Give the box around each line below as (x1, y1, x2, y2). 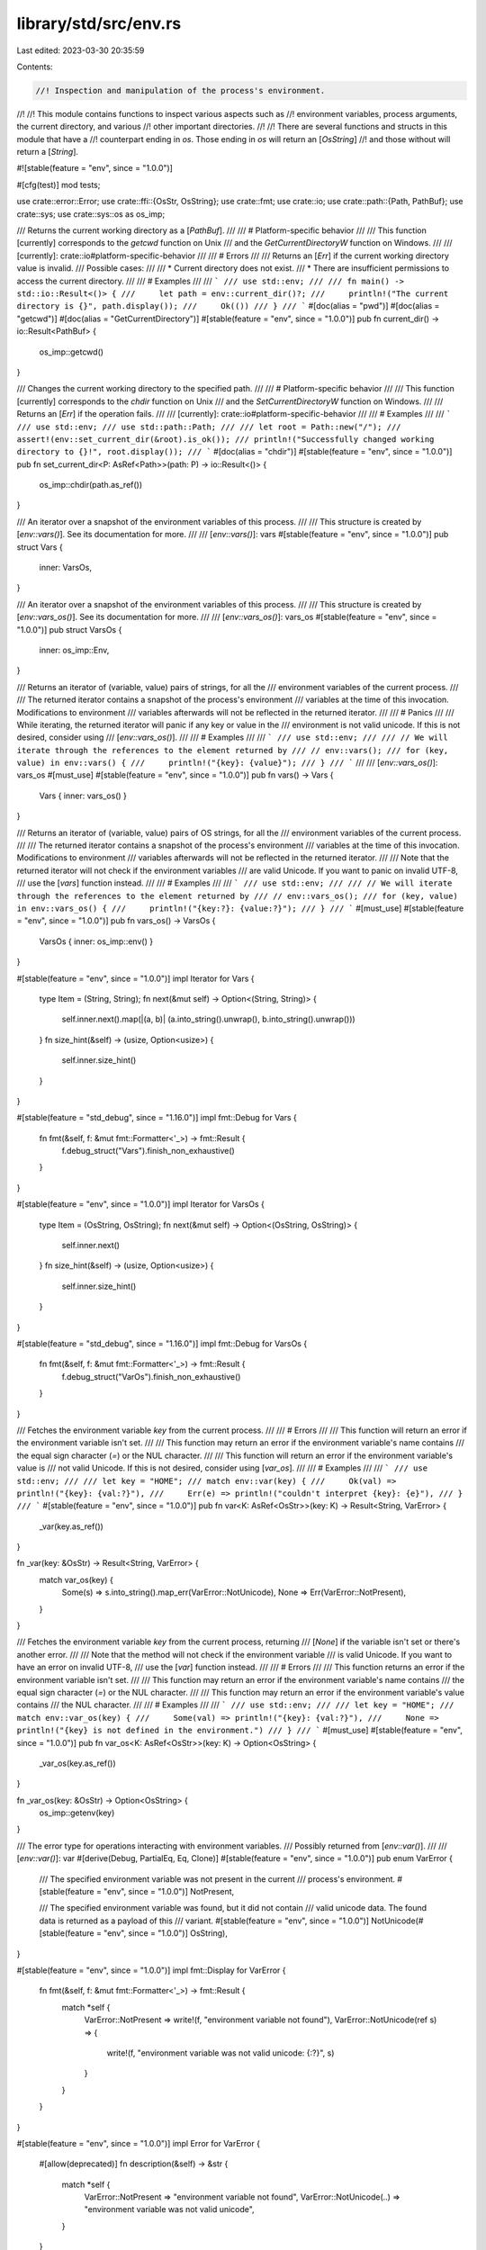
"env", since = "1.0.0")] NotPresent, (103, 1886, 235, 1897)
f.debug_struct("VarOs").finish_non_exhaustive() (61, 1371, 241, 1381)
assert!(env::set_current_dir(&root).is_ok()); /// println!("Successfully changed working (16, 434, 435, 445)
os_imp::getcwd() (39, 346, 103, 357)
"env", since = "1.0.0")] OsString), (103, 1928, 229, 1939)
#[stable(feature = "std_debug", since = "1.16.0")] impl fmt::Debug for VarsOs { (16, 1337, 308, 1349)
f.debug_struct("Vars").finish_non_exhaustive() (61, 1146, 236, 1156)
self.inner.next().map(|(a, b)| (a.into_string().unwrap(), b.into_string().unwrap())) (61, 1013, 355, 1025)
